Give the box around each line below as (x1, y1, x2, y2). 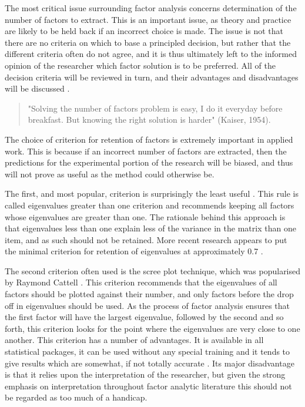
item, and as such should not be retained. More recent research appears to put (5, 233, 287, 245)
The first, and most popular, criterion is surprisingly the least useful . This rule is (5, 187, 299, 200)
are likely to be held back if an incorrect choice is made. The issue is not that (5, 25, 284, 37)
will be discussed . (5, 82, 70, 95)
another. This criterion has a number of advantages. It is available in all (5, 334, 264, 346)
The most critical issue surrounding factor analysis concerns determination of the (5, 2, 297, 14)
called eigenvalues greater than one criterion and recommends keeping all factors (5, 199, 294, 211)
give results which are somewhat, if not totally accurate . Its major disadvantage (5, 356, 294, 369)
